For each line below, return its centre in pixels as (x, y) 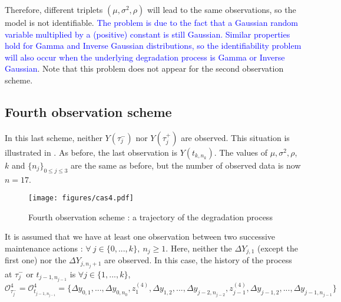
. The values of (241, 152)
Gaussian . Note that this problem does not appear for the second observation (144, 68)
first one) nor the (36, 260)
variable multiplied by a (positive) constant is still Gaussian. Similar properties (148, 34)
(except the (278, 248)
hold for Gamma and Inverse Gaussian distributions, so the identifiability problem (153, 46)
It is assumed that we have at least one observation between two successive (140, 236)
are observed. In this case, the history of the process (198, 260)
